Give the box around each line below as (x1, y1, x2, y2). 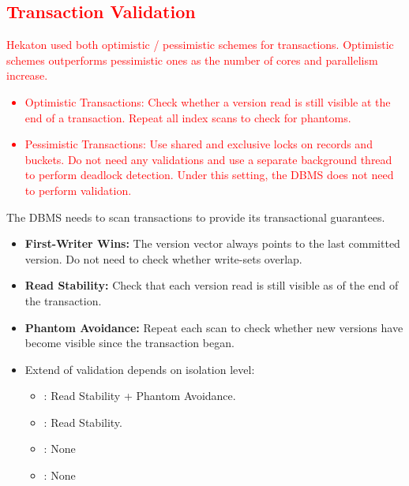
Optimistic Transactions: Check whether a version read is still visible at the (24, 93, 391, 110)
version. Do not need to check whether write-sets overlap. (24, 250, 302, 267)
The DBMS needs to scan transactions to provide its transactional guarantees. (6, 208, 385, 225)
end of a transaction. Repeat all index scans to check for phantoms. (24, 109, 351, 125)
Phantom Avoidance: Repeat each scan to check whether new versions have (24, 319, 403, 335)
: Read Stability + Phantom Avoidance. (43, 387, 236, 404)
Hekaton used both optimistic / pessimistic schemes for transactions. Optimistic (6, 36, 394, 53)
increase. (6, 67, 48, 84)
